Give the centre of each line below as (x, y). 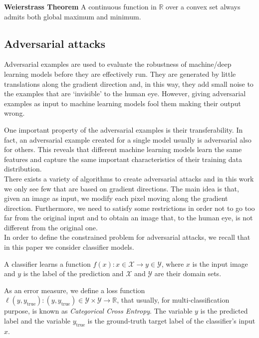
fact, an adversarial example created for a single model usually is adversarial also (128, 139)
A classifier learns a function (47, 263)
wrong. (14, 113)
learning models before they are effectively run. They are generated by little (120, 74)
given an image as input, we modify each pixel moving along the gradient (116, 198)
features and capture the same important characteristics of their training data (123, 159)
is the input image (220, 263)
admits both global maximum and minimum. (73, 16)
